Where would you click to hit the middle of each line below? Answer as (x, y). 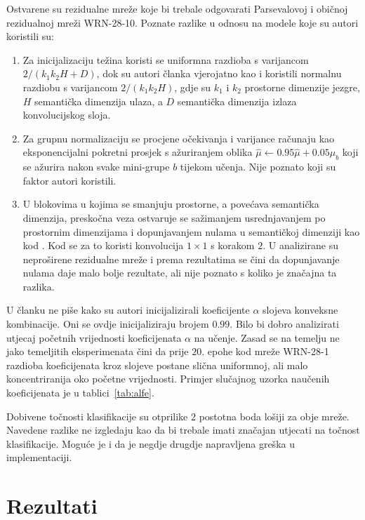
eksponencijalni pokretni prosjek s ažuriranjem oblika (138, 152)
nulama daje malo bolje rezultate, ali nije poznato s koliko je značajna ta (180, 273)
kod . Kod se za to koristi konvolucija (103, 245)
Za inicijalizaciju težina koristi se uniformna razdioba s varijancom (166, 59)
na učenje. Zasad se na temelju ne (267, 337)
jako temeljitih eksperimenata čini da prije (98, 351)
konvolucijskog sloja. (67, 115)
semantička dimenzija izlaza (237, 101)
